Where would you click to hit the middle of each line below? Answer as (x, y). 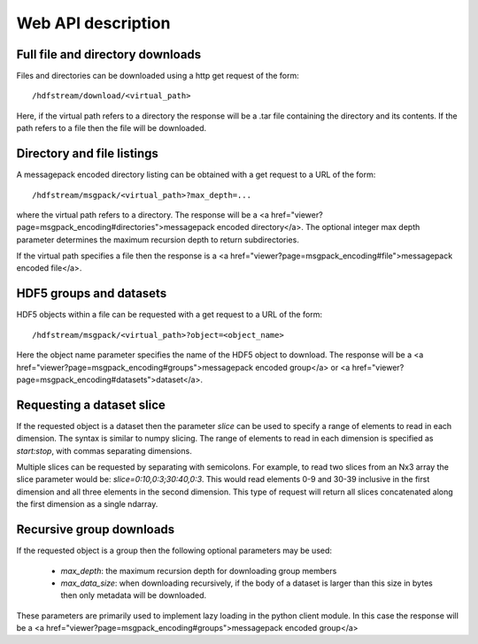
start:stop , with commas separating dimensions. (104, 450)
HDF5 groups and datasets (92, 293)
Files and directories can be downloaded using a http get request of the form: (158, 76)
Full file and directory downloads (109, 54)
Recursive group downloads (96, 529)
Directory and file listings (88, 153)
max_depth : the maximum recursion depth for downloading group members (199, 571)
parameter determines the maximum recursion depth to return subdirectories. (158, 240)
